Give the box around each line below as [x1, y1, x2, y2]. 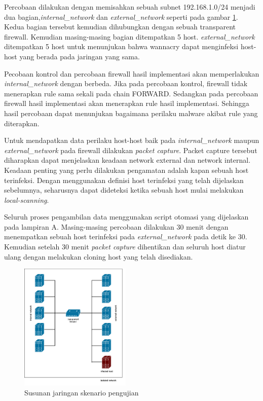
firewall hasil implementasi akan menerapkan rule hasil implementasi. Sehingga [4, 98, 249, 108]
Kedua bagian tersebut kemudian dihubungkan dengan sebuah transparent [4, 21, 236, 32]
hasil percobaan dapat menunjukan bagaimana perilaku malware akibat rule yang [4, 107, 258, 118]
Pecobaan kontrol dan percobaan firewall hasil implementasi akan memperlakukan [4, 68, 259, 79]
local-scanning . [4, 194, 49, 205]
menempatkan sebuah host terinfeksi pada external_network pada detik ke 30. [4, 231, 247, 242]
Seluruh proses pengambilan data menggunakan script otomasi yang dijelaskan [4, 211, 249, 222]
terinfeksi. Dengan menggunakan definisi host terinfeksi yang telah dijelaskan [4, 174, 244, 185]
